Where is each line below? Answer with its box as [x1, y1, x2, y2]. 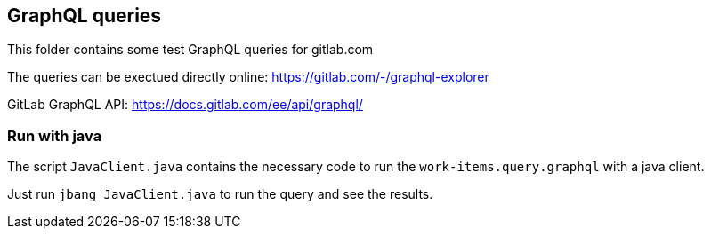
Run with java [7, 126, 102, 145]
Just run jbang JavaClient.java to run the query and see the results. [7, 186, 433, 202]
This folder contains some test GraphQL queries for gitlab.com [7, 42, 374, 58]
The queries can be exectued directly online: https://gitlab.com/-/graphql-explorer [7, 69, 489, 85]
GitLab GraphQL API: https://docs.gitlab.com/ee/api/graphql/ [7, 97, 363, 113]
